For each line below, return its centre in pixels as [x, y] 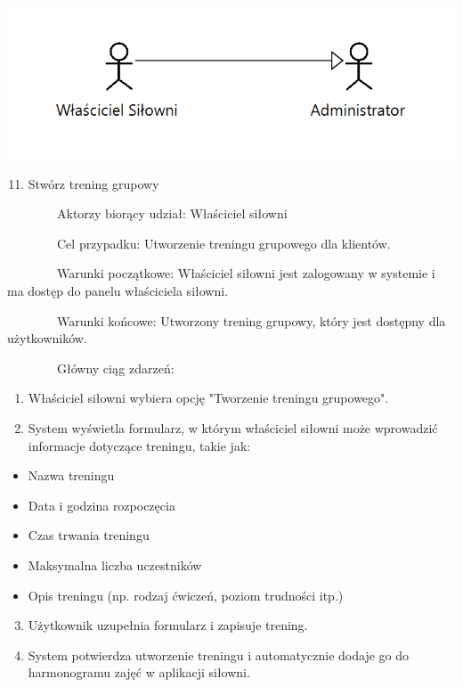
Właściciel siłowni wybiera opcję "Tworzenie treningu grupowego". [208, 398]
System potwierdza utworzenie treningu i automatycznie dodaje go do [218, 654]
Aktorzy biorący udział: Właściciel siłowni [172, 213]
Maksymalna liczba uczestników [115, 565]
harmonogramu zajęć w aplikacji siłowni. [139, 672]
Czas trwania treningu [89, 535]
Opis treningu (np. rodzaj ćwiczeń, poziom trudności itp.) [186, 595]
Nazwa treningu [71, 475]
